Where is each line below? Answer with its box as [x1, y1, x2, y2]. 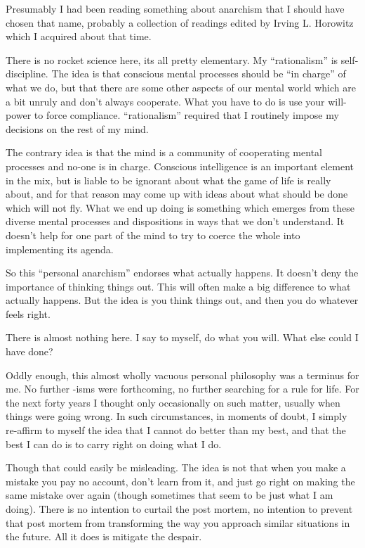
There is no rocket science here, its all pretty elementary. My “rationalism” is [6, 52, 338, 67]
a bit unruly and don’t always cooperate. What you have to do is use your [6, 94, 325, 108]
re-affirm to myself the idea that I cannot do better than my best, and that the [6, 423, 346, 438]
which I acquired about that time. [6, 29, 152, 44]
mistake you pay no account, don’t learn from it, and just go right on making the [6, 473, 355, 488]
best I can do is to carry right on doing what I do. [6, 436, 222, 451]
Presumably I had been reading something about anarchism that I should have [6, 1, 345, 15]
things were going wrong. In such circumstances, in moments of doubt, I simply [6, 409, 347, 423]
